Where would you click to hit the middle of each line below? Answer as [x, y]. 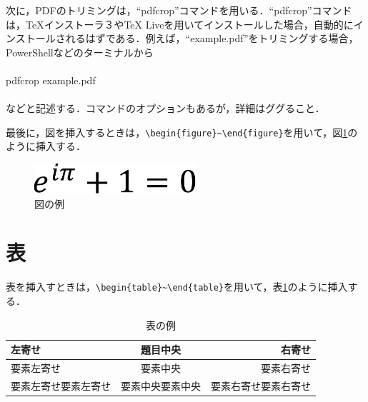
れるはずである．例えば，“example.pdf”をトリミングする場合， [212, 38]
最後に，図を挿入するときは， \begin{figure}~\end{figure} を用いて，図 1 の [182, 132]
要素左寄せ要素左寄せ [61, 385]
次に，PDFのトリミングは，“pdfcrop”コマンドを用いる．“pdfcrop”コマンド [179, 10]
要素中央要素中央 [161, 385]
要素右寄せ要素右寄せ [261, 385]
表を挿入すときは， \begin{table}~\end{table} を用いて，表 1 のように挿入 [177, 287]
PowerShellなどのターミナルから [80, 52]
